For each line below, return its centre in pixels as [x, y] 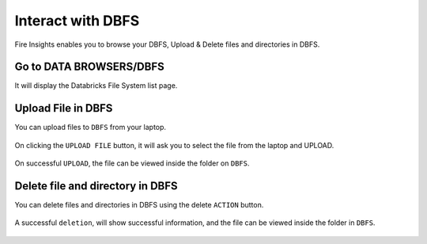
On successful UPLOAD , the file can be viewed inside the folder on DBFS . [132, 163]
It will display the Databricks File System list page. [96, 86]
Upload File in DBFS [64, 108]
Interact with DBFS [77, 21]
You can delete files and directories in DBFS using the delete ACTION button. [139, 205]
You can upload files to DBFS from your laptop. [90, 128]
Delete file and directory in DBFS [96, 186]
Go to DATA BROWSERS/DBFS [90, 67]
